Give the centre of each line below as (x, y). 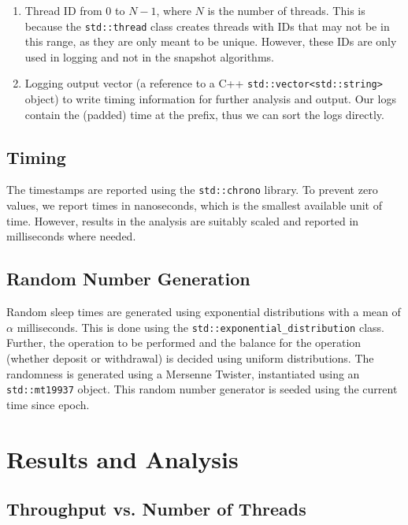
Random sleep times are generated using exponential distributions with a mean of (204, 312)
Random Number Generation (128, 279)
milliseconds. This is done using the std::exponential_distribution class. (200, 327)
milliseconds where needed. (71, 236)
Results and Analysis (122, 458)
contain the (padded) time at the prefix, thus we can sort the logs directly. (204, 114)
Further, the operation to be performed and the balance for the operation (184, 343)
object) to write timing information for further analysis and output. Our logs (210, 99)
